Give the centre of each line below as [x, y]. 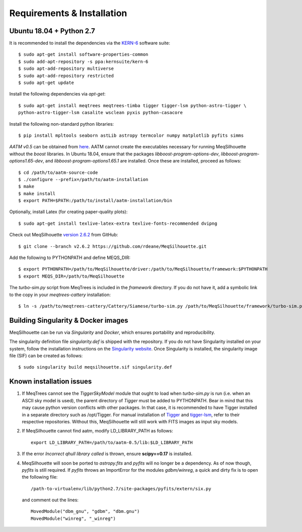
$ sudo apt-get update [46, 83]
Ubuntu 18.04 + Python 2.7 [52, 31]
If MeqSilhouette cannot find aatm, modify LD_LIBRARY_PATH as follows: [97, 431]
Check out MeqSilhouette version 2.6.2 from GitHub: [64, 235]
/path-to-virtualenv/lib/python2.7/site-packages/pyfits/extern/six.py [121, 489]
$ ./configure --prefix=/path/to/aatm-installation [83, 179]
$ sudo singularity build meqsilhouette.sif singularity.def [95, 367]
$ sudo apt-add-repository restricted [66, 76]
